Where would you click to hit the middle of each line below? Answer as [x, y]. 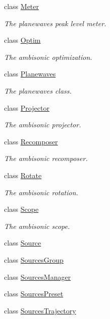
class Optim [22, 40]
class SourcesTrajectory [40, 310]
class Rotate [23, 175]
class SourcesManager [38, 276]
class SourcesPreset [34, 294]
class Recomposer [31, 141]
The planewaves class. [38, 90]
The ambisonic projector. [43, 125]
